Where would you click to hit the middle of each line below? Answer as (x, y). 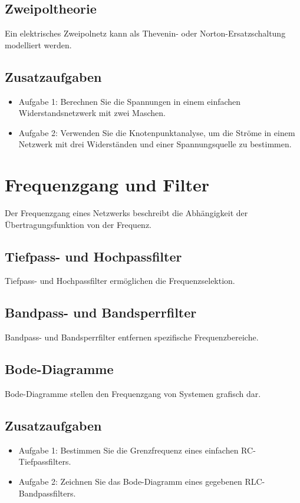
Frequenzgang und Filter (107, 185)
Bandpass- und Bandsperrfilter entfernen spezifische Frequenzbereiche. (132, 337)
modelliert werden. (38, 44)
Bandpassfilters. (47, 493)
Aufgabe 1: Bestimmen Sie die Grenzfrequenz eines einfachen (128, 450)
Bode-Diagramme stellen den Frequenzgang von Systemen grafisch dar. (133, 394)
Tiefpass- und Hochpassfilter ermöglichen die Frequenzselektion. (120, 281)
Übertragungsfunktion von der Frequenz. (78, 224)
